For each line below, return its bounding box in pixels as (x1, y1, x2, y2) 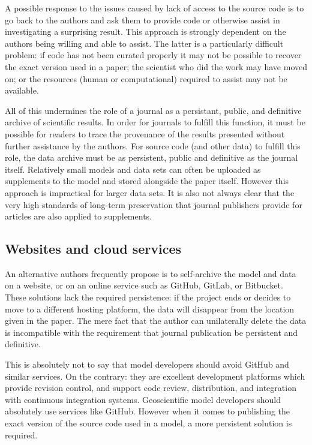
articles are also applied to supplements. (5, 210, 152, 222)
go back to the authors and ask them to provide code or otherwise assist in (5, 13, 280, 26)
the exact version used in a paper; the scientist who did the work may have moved (5, 60, 307, 73)
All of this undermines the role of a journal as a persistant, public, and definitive (5, 104, 302, 116)
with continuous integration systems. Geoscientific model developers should (5, 393, 281, 405)
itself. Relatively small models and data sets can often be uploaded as (5, 163, 261, 175)
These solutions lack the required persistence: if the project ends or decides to (5, 291, 291, 303)
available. (5, 84, 39, 97)
